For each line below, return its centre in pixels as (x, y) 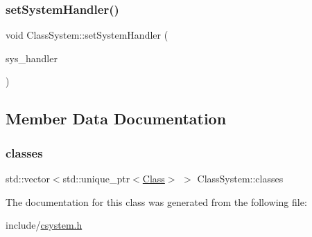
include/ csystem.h (44, 225)
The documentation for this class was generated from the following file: (156, 201)
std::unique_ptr (96, 178)
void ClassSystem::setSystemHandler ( (87, 35)
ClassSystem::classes (240, 178)
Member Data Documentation (116, 118)
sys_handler (32, 58)
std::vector (28, 178)
